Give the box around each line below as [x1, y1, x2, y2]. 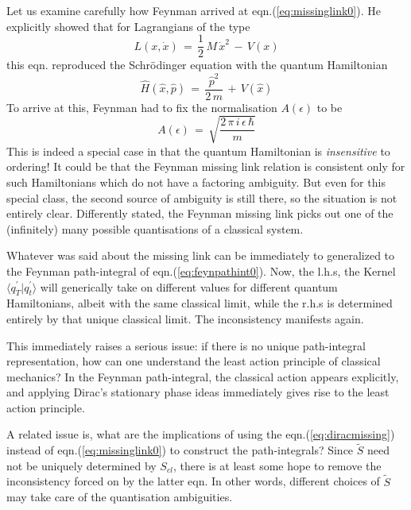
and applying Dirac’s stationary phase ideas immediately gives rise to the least [6, 384, 390, 400]
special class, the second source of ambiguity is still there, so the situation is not [6, 189, 397, 206]
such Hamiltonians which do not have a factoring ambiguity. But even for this [6, 173, 386, 190]
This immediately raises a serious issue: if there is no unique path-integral [6, 337, 366, 354]
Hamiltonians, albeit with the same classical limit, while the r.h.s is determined [6, 295, 393, 311]
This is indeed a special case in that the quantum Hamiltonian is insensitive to [6, 142, 390, 159]
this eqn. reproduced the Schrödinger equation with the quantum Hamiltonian [6, 56, 388, 73]
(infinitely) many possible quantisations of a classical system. [6, 220, 304, 237]
